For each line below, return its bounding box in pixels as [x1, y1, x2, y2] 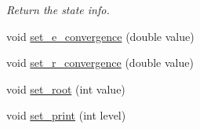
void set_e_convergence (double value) [6, 28, 195, 44]
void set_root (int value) [6, 80, 125, 97]
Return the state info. [6, 2, 110, 17]
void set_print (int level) [6, 107, 126, 123]
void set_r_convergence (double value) [6, 54, 194, 71]
